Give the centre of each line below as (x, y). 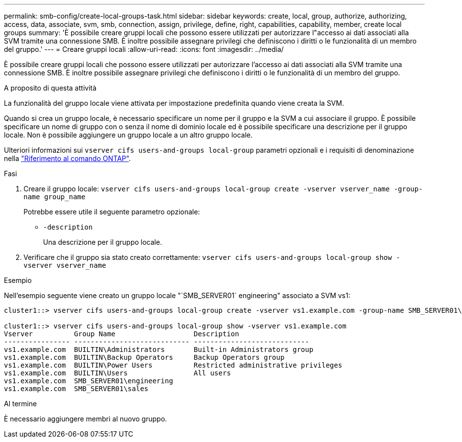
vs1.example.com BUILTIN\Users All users (117, 373)
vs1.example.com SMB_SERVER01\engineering (89, 381)
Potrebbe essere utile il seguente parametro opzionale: (112, 212)
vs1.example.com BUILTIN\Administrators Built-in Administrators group (159, 349)
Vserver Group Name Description (122, 334)
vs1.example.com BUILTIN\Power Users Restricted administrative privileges (173, 365)
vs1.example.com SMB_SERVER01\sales (76, 389)
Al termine (21, 404)
